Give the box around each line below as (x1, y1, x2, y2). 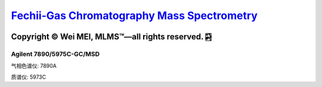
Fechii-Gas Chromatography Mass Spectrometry (11, 9, 258, 22)
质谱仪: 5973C (11, 73, 47, 80)
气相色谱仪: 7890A (11, 63, 57, 70)
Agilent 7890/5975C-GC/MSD (11, 49, 100, 58)
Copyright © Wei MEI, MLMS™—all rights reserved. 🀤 (11, 32, 212, 42)
